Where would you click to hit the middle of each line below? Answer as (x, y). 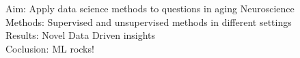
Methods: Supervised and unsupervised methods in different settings (149, 21)
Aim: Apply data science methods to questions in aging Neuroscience (150, 8)
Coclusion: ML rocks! (50, 48)
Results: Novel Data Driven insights (81, 35)
